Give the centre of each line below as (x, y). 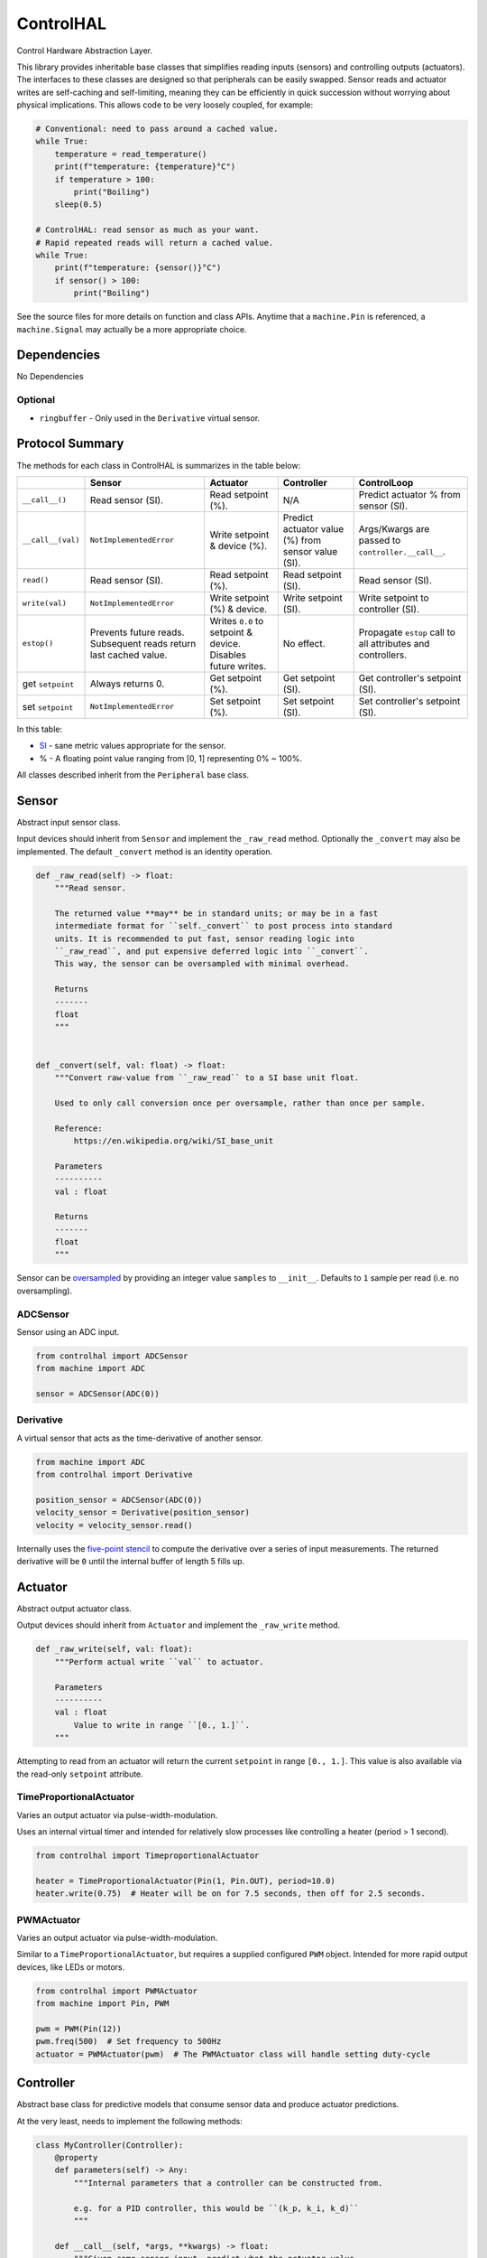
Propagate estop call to (407, 632)
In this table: (40, 729)
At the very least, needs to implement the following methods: (130, 2121)
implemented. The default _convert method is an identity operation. (145, 851)
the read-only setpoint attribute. (80, 1774)
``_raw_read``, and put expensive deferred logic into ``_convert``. (211, 952)
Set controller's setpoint (409, 701)
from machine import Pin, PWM (102, 2004)
